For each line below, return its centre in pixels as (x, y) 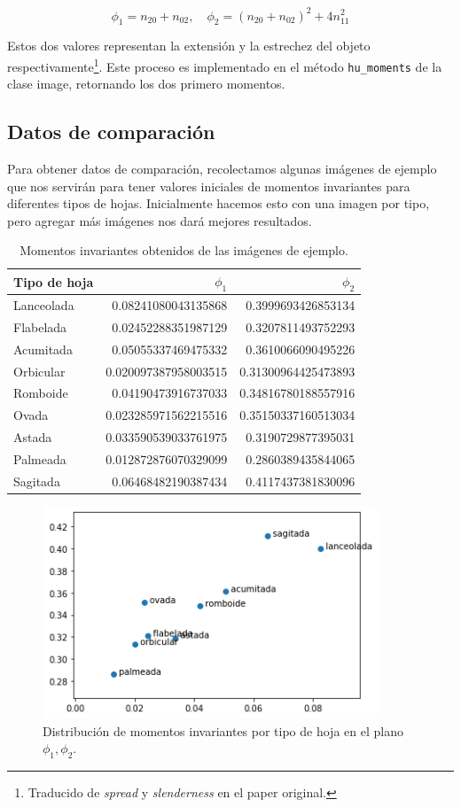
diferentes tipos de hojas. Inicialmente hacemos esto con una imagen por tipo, (219, 203)
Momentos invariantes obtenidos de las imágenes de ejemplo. (184, 250)
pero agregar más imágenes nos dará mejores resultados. (160, 220)
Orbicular (39, 371)
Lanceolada (44, 305)
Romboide (41, 393)
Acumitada (43, 349)
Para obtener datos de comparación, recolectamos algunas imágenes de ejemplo (222, 168)
